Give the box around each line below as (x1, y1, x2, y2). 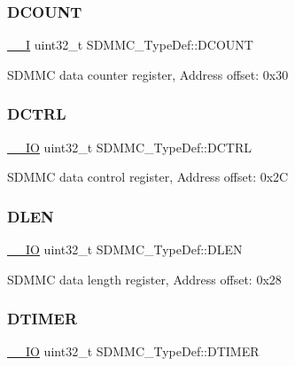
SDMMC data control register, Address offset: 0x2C (7, 167, 289, 186)
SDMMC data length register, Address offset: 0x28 (7, 269, 282, 288)
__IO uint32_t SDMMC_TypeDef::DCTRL (7, 137, 252, 156)
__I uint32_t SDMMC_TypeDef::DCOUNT (7, 35, 253, 54)
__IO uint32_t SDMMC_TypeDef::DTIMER (7, 342, 260, 361)
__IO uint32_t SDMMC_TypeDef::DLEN (7, 240, 243, 259)
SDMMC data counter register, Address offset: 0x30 (7, 65, 289, 83)
